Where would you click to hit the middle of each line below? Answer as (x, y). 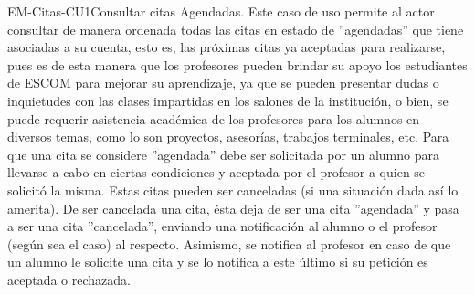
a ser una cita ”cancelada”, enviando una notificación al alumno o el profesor (222, 226)
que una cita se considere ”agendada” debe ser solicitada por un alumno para (223, 154)
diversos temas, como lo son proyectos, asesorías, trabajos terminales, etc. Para (228, 137)
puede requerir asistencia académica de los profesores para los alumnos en (214, 118)
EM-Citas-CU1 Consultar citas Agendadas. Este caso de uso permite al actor (221, 11)
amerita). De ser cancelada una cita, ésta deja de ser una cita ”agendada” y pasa (233, 208)
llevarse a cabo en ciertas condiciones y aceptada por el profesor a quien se (216, 172)
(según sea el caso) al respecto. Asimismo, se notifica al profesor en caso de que (229, 243)
